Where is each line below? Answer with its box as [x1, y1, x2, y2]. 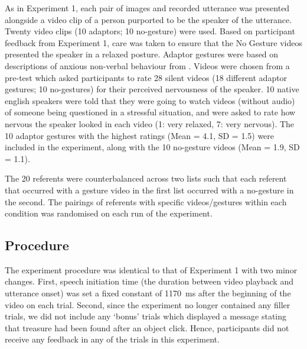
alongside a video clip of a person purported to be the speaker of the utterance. [5, 13, 292, 25]
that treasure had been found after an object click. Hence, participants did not [5, 321, 289, 334]
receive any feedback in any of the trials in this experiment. [5, 333, 220, 345]
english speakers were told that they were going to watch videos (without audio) [5, 94, 295, 106]
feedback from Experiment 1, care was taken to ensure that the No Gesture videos [5, 36, 302, 49]
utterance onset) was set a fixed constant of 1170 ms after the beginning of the [5, 287, 291, 299]
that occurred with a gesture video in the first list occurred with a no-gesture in [5, 183, 294, 196]
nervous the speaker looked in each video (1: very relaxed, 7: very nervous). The [5, 117, 295, 130]
